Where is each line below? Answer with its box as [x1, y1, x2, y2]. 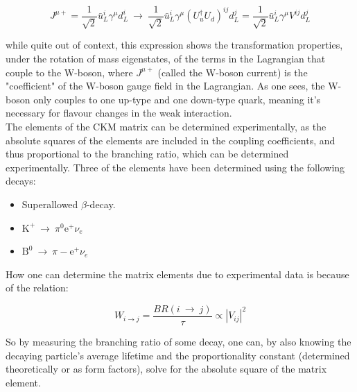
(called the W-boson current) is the [157, 65, 308, 79]
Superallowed [21, 196, 78, 211]
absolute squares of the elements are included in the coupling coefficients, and [6, 133, 336, 147]
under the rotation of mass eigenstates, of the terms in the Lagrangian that [6, 51, 326, 66]
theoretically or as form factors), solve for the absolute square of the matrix [6, 361, 327, 376]
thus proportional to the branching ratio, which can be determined [6, 146, 289, 161]
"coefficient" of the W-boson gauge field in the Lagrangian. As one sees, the [6, 78, 325, 93]
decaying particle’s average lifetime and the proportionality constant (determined [6, 348, 350, 362]
